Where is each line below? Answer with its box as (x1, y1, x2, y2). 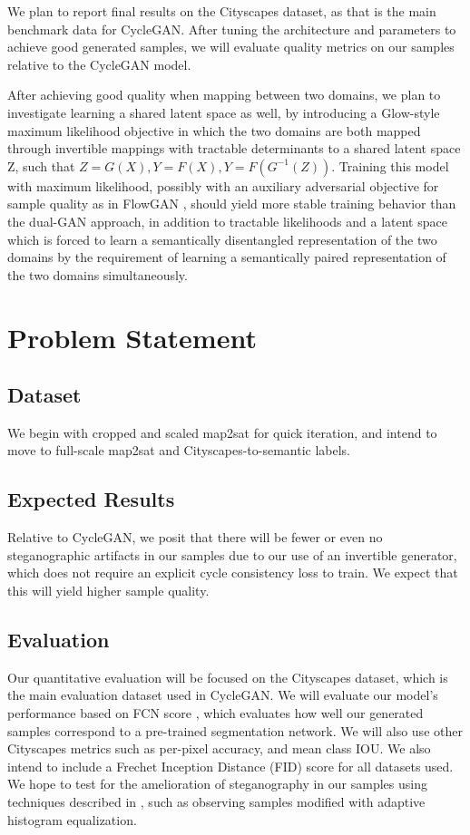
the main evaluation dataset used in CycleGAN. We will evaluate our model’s (7, 685, 438, 704)
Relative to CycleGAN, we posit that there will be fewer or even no (7, 528, 383, 547)
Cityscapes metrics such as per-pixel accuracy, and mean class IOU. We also (7, 739, 431, 758)
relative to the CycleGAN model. (7, 54, 191, 73)
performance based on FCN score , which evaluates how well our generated (7, 704, 424, 723)
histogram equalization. (7, 810, 137, 829)
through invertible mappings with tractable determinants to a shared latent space (7, 139, 461, 158)
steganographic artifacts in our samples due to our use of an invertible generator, (7, 545, 457, 564)
